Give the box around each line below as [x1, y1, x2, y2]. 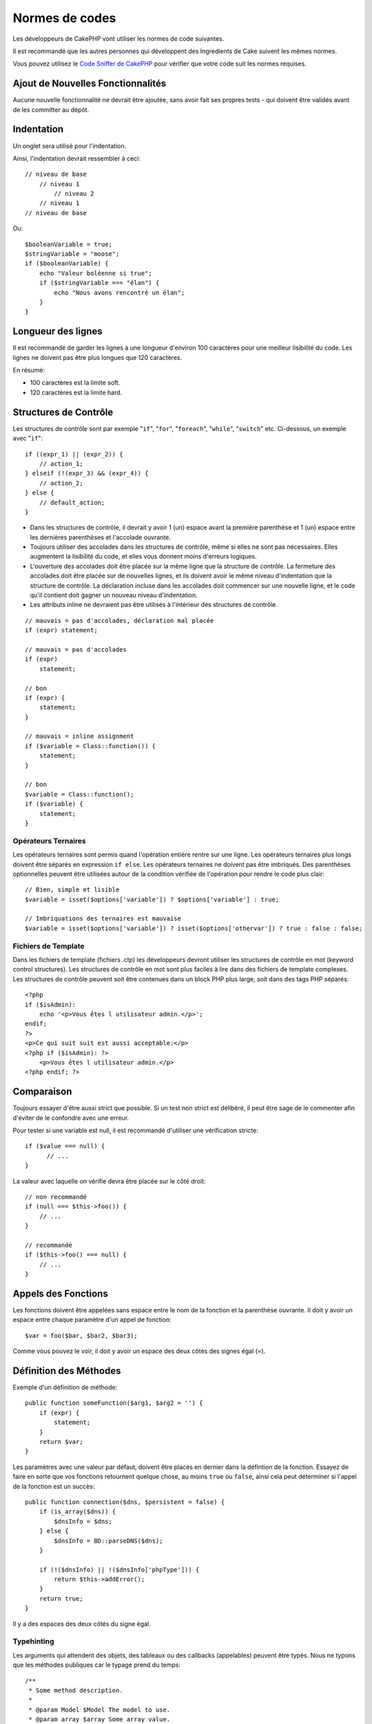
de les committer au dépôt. [12, 106, 90, 114]
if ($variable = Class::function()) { [25, 742, 156, 750]
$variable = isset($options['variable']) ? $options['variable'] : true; [25, 895, 280, 903]
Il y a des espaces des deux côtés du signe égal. [12, 1619, 151, 1627]
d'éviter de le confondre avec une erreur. [12, 1114, 130, 1122]
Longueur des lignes [12, 325, 103, 337]
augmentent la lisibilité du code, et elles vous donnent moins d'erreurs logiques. [30, 552, 258, 561]
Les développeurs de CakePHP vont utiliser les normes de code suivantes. [12, 34, 225, 43]
